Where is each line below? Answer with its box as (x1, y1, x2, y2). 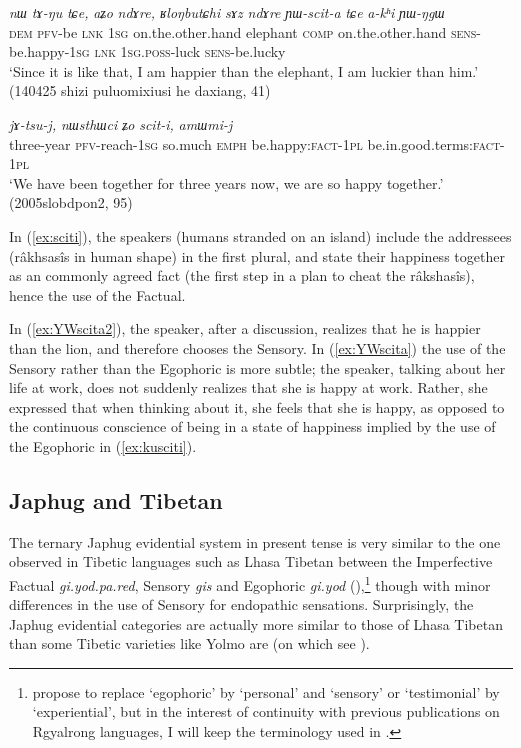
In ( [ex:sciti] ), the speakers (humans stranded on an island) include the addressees (9, 225, 512, 246)
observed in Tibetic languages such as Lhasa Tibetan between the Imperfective (9, 551, 493, 572)
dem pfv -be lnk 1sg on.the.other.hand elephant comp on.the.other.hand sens (9, 21, 477, 42)
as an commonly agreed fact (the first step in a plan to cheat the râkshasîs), (9, 265, 475, 286)
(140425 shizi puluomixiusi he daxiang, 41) (9, 80, 271, 101)
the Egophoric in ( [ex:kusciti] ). (9, 435, 197, 456)
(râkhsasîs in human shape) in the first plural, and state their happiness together (9, 245, 505, 266)
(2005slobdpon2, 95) (9, 192, 133, 213)
